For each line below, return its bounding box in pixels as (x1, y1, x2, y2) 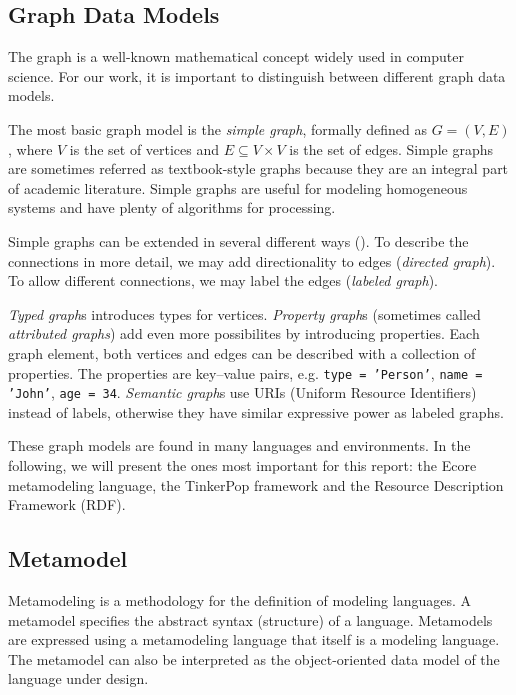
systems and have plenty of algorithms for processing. (8, 197, 336, 218)
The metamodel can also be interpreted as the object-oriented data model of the (8, 648, 500, 669)
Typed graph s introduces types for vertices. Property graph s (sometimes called (8, 303, 481, 324)
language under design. (8, 668, 149, 689)
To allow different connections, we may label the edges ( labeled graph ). (8, 270, 438, 291)
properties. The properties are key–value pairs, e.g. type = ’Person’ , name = (8, 362, 483, 383)
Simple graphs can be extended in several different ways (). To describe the (8, 230, 469, 251)
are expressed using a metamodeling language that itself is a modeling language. (8, 629, 500, 650)
